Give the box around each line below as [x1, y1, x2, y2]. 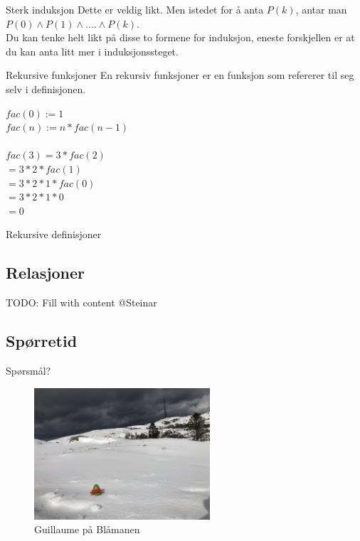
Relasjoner [6, 262, 85, 284]
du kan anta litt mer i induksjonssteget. [6, 43, 179, 58]
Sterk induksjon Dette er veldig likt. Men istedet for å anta [6, 2, 264, 16]
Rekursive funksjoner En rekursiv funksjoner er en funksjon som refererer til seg [6, 68, 354, 82]
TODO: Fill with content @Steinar [6, 295, 157, 310]
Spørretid [6, 330, 78, 352]
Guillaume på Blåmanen [34, 522, 140, 537]
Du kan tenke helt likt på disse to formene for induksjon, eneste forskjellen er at [6, 30, 355, 45]
